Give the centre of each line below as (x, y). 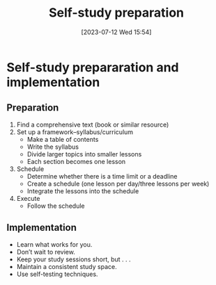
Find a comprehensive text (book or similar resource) (93, 124)
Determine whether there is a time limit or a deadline (102, 176)
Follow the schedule (56, 206)
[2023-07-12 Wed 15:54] (116, 32)
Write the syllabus (53, 147)
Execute (28, 198)
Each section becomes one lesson (76, 161)
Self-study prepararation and (93, 67)
